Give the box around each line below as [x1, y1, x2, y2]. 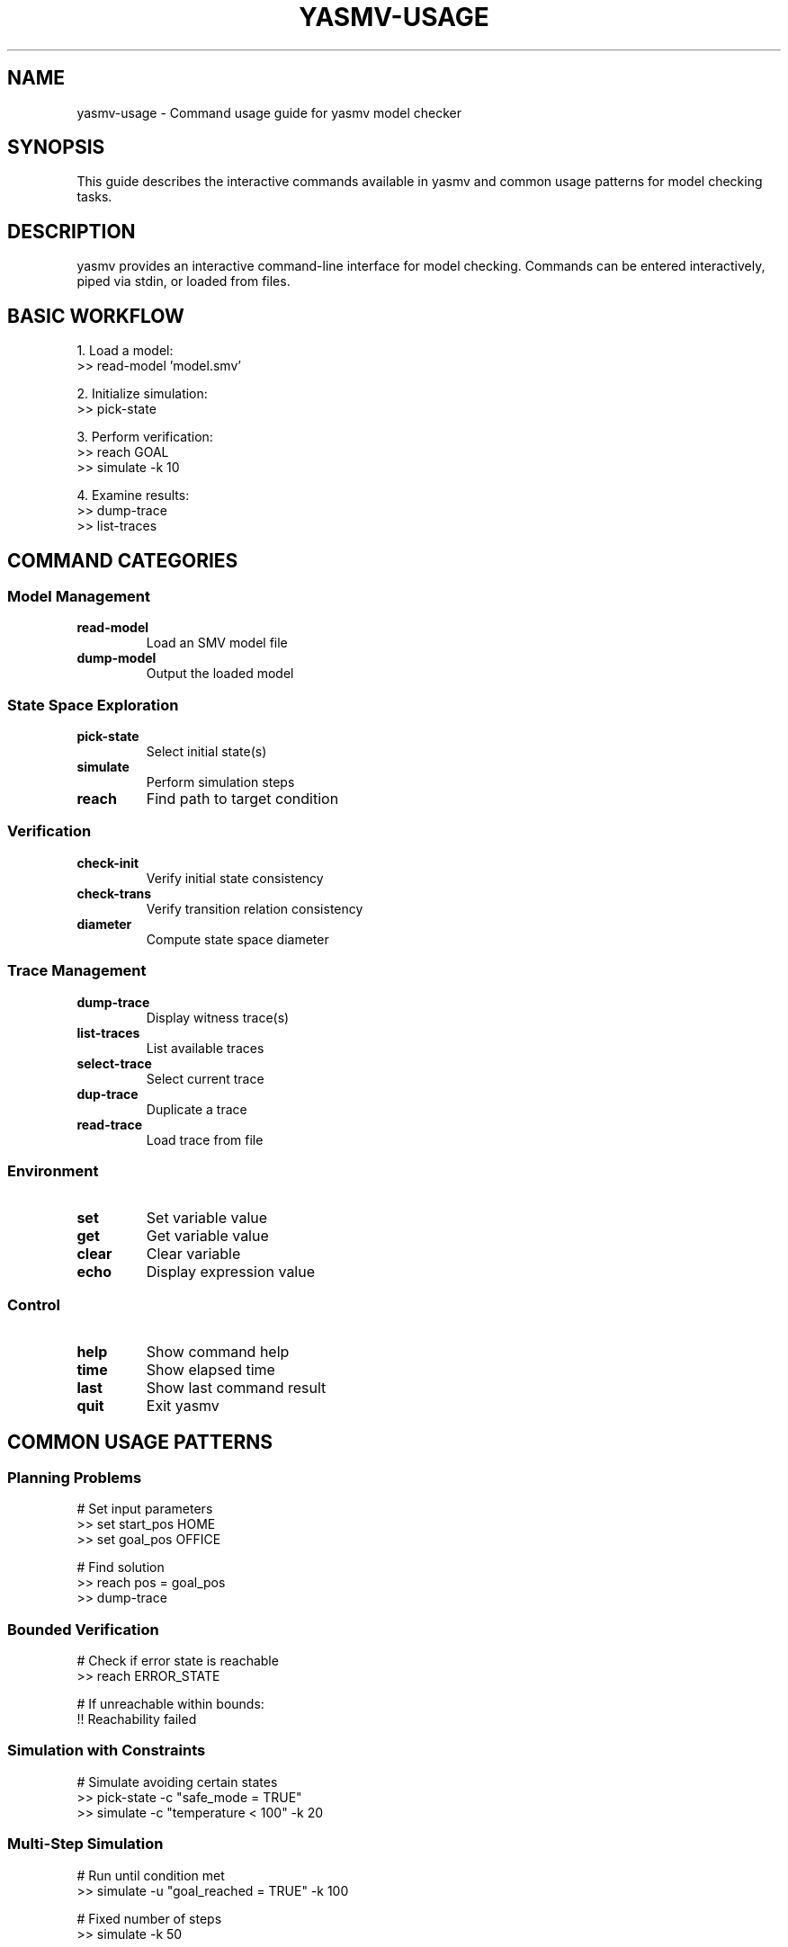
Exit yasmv [146, 1397, 219, 1416]
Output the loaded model [146, 665, 294, 682]
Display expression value [146, 1263, 316, 1282]
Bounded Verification [7, 1620, 159, 1639]
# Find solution [76, 1559, 165, 1576]
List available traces [146, 1040, 264, 1056]
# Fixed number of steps [76, 1910, 222, 1926]
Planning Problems [7, 1468, 142, 1487]
